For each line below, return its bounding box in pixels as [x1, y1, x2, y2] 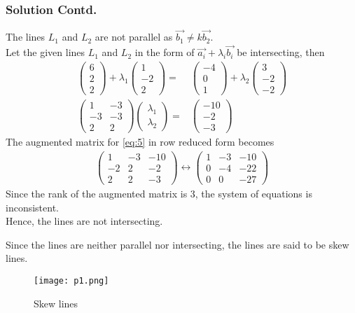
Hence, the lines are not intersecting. [6, 214, 163, 228]
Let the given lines [6, 45, 85, 60]
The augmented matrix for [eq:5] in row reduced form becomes [6, 134, 274, 149]
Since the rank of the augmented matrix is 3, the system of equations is [6, 186, 312, 200]
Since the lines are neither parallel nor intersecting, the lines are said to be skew [6, 237, 349, 251]
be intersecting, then [237, 45, 325, 60]
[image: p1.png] [34, 275, 109, 286]
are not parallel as [95, 29, 173, 44]
